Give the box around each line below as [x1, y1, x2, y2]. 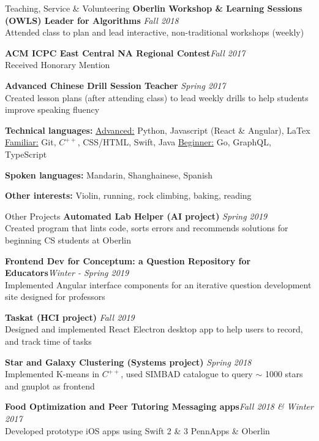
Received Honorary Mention [5, 58, 110, 71]
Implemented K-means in [5, 367, 100, 380]
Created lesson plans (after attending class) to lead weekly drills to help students [5, 91, 309, 104]
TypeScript [5, 147, 47, 160]
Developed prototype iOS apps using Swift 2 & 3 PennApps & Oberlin [5, 424, 270, 437]
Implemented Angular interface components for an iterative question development [5, 278, 312, 291]
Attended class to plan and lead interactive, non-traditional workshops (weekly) [5, 26, 304, 39]
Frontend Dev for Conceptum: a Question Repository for [5, 254, 251, 267]
